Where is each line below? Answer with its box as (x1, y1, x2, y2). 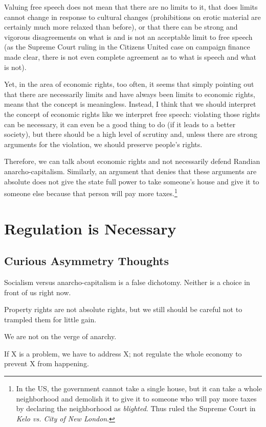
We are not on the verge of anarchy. (4, 331, 117, 342)
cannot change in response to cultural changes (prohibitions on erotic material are (4, 11, 261, 22)
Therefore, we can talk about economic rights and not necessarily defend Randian (4, 156, 260, 167)
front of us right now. (4, 287, 71, 297)
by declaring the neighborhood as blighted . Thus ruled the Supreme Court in (16, 403, 256, 414)
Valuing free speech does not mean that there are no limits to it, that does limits (4, 2, 258, 12)
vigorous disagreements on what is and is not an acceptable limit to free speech (4, 31, 253, 42)
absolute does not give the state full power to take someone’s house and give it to (4, 176, 259, 186)
